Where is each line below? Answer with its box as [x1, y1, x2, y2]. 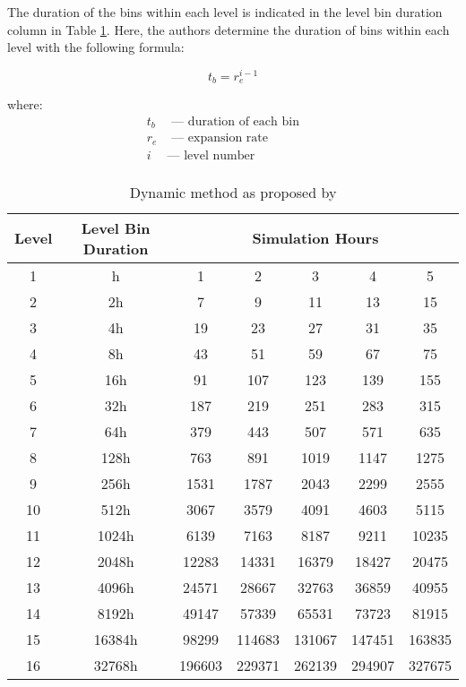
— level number [167, 149, 255, 162]
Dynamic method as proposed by [129, 181, 337, 202]
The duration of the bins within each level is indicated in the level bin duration [7, 3, 443, 21]
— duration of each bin [171, 115, 299, 128]
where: [7, 95, 43, 114]
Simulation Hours [252, 228, 379, 249]
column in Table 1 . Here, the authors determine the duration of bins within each [7, 20, 450, 39]
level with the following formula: [7, 38, 185, 56]
